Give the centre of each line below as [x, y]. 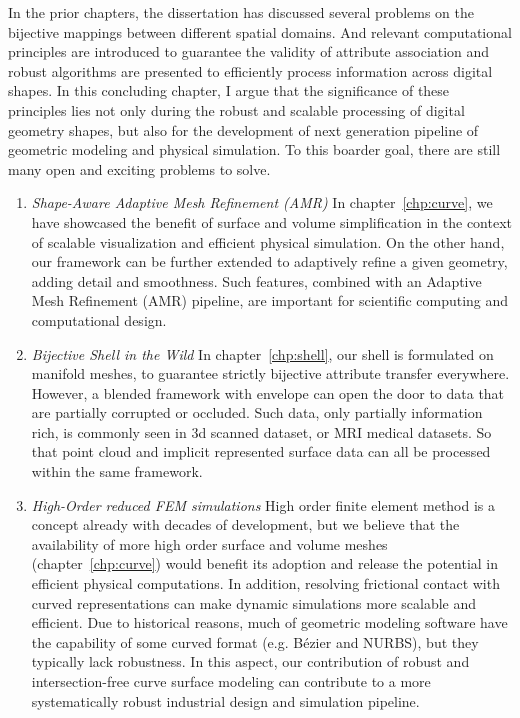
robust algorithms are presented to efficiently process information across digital [250, 70]
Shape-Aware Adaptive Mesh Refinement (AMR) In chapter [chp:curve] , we [262, 202]
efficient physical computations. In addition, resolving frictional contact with [265, 583]
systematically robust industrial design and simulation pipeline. [225, 700]
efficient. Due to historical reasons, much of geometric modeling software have [269, 622]
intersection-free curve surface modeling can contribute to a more [231, 681]
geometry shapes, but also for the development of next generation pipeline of [243, 129]
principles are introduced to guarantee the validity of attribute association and [249, 51]
